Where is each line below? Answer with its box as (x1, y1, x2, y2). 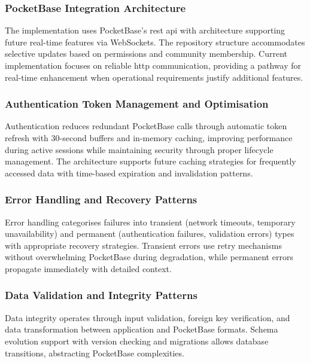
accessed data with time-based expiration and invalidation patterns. (5, 166, 253, 179)
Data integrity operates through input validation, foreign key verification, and (5, 311, 290, 324)
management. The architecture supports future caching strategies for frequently (5, 155, 296, 167)
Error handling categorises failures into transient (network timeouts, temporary (5, 215, 296, 228)
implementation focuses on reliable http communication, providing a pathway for (5, 59, 301, 71)
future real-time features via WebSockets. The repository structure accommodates (5, 35, 305, 48)
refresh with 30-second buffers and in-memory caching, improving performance (5, 132, 293, 144)
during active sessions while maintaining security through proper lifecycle (5, 143, 273, 155)
